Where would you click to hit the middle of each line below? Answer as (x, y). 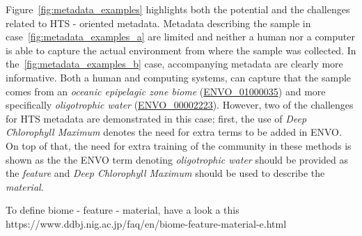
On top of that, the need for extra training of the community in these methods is (179, 145)
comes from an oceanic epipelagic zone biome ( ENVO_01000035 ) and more (166, 91)
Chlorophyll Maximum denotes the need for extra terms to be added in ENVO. (174, 132)
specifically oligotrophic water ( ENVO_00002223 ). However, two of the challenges (180, 105)
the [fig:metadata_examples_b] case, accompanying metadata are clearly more (174, 64)
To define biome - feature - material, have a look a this (123, 210)
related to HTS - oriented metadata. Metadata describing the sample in (158, 23)
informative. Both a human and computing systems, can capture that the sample (179, 77)
